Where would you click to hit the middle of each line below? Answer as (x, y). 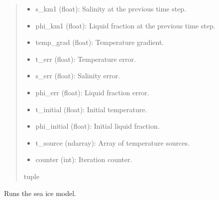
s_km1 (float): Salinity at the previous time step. (111, 8)
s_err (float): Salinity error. (78, 76)
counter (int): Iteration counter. (84, 159)
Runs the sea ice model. (40, 193)
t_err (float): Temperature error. (86, 59)
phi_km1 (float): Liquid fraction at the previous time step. (125, 25)
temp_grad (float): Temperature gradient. (100, 42)
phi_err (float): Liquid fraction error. (92, 92)
